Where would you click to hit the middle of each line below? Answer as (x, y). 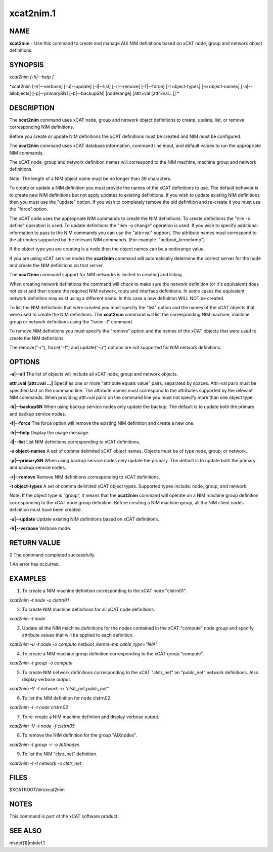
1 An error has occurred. (35, 564)
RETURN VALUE (35, 543)
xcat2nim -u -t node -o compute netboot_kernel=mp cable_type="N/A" (83, 644)
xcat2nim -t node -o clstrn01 (39, 600)
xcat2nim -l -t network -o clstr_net (45, 763)
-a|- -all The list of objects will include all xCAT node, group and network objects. (94, 374)
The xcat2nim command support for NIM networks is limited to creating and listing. (96, 275)
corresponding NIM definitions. (42, 127)
